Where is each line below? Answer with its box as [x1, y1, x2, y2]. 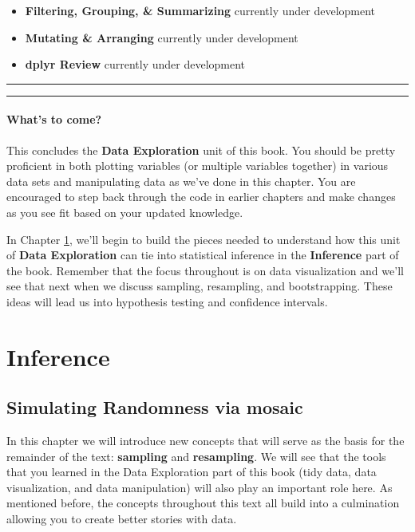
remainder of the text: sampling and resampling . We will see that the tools [6, 447, 386, 464]
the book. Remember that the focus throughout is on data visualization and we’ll [6, 262, 404, 278]
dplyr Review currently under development [25, 56, 246, 73]
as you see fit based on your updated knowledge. [6, 203, 243, 220]
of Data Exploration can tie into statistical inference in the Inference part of [6, 246, 399, 263]
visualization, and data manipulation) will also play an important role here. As [6, 479, 393, 495]
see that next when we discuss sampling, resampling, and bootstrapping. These [6, 278, 393, 294]
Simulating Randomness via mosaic [6, 395, 303, 420]
